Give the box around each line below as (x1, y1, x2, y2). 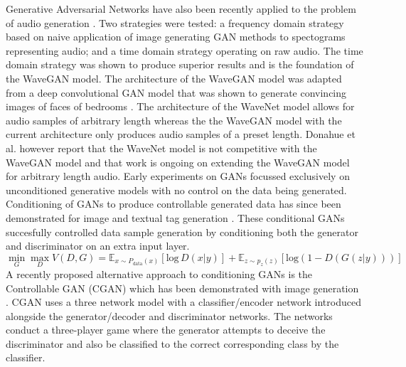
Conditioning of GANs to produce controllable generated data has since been (6, 196, 341, 211)
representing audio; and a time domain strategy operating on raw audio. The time (6, 43, 363, 58)
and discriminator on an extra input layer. (6, 238, 190, 253)
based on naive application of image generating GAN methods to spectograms (6, 29, 346, 44)
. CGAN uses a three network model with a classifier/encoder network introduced (6, 294, 361, 309)
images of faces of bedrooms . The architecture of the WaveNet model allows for (6, 99, 355, 114)
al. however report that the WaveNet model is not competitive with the (6, 140, 317, 155)
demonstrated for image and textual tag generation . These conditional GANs (6, 210, 345, 225)
